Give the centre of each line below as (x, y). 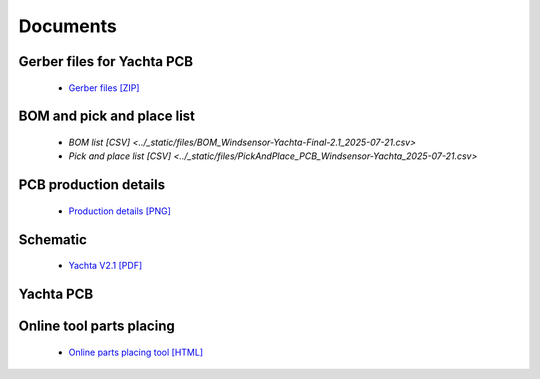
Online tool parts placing (96, 326)
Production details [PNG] (120, 211)
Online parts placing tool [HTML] (136, 352)
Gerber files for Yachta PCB (106, 61)
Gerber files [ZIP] (104, 87)
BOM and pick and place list (106, 116)
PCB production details (92, 185)
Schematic (52, 239)
